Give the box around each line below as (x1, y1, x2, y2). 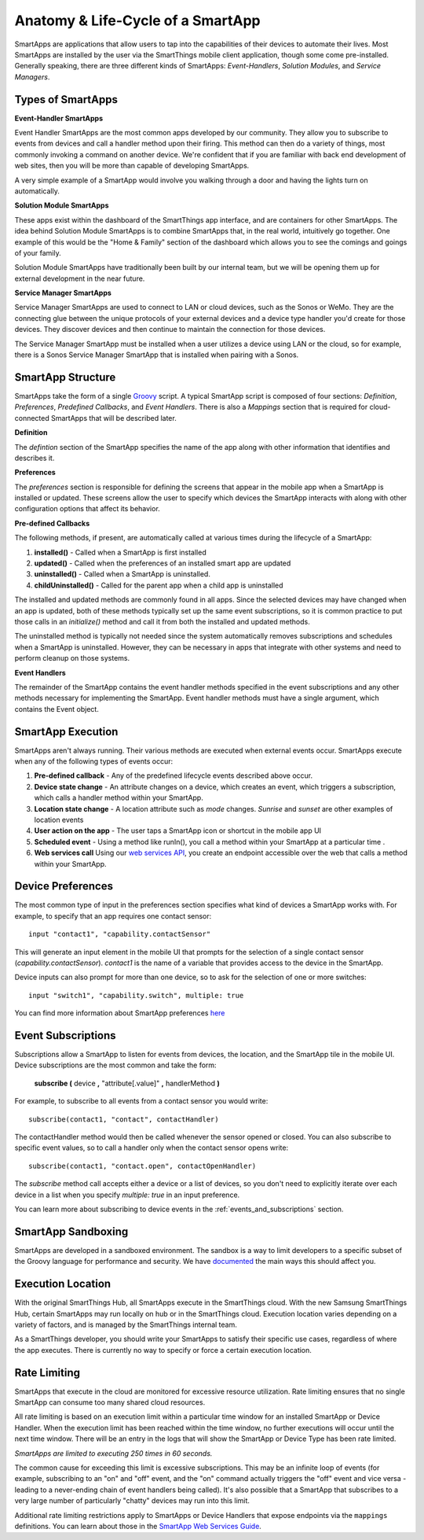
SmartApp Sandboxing (14, 1225, 129, 1238)
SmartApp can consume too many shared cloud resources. (14, 1398, 206, 1407)
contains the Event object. (14, 704, 100, 713)
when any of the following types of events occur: (14, 757, 173, 766)
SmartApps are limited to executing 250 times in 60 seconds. (14, 1448, 213, 1458)
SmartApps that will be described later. (51, 413, 177, 422)
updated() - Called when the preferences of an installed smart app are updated (34, 558, 291, 568)
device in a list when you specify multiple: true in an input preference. (14, 1190, 240, 1199)
